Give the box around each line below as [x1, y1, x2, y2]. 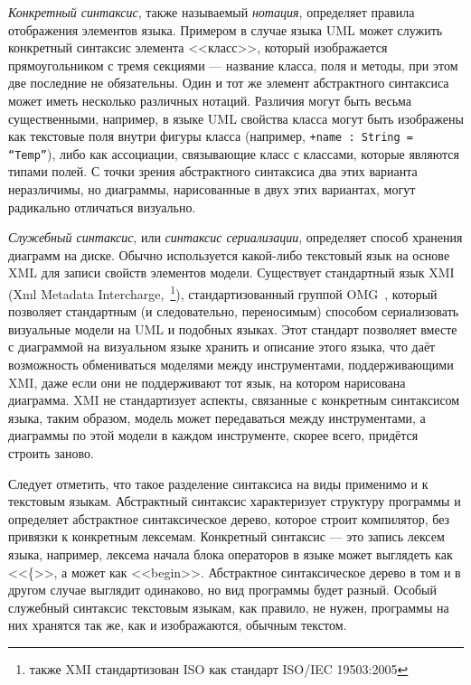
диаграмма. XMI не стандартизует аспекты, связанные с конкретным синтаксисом [8, 390, 460, 409]
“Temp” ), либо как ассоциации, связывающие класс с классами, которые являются [8, 144, 459, 163]
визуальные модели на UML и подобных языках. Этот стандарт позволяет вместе [8, 319, 457, 338]
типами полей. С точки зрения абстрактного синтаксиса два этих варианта [8, 162, 418, 181]
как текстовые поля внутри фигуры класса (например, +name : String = [8, 127, 414, 145]
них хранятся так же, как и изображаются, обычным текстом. [8, 615, 347, 634]
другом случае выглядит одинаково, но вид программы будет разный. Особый [8, 580, 438, 599]
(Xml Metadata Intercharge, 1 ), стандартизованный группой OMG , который [8, 282, 438, 303]
